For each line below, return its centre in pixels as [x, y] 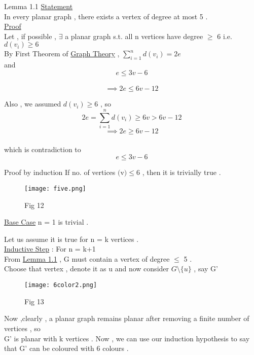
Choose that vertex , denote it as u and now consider [87, 269]
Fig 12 [34, 205]
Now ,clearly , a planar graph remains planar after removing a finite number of [127, 318]
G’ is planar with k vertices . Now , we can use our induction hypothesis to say [127, 338]
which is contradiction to [43, 149]
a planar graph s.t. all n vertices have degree [134, 36]
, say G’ [206, 269]
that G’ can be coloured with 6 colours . [66, 348]
